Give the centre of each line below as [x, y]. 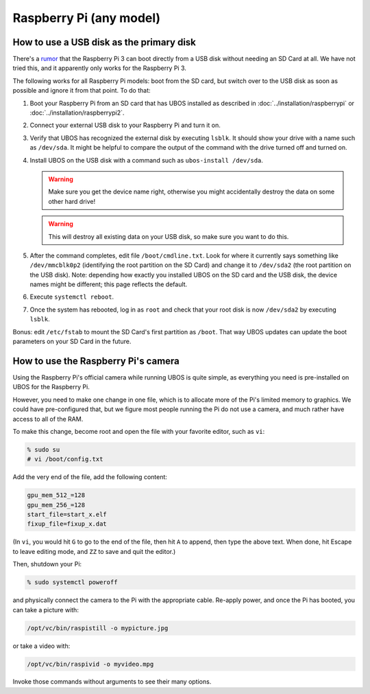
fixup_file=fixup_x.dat [67, 524]
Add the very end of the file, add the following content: [90, 477]
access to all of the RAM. [48, 419]
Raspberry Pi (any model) [87, 18]
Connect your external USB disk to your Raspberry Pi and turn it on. [125, 125]
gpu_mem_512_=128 [56, 495]
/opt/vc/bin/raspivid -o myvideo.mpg [90, 664]
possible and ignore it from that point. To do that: [82, 91]
